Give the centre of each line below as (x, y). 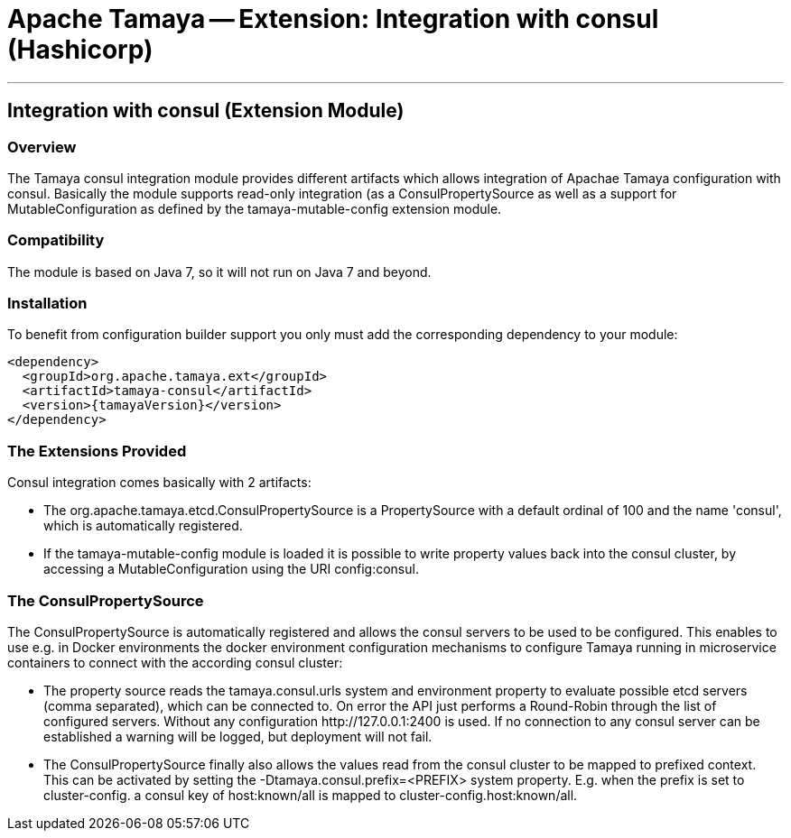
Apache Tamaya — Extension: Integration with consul (333, 19)
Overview (42, 147)
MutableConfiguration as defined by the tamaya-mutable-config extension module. (255, 208)
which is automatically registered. (143, 526)
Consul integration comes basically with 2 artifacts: (159, 483)
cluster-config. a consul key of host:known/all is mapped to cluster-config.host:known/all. (311, 795)
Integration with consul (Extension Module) (206, 111)
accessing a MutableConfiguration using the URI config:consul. (231, 569)
